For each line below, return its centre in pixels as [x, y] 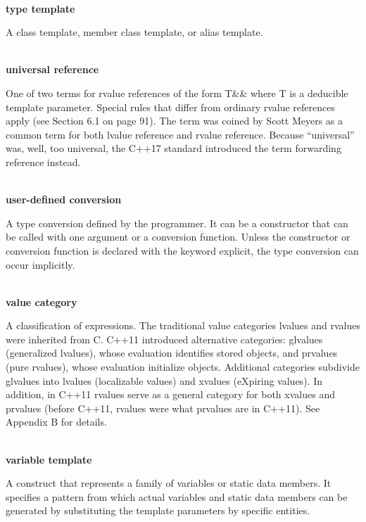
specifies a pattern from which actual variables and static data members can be [177, 496]
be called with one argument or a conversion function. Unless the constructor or [178, 237]
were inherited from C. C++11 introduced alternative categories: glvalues [164, 339]
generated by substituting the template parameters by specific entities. [158, 510]
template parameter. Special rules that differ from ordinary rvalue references [170, 107]
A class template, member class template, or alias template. [134, 32]
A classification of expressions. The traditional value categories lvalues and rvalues [183, 325]
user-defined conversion [64, 199]
